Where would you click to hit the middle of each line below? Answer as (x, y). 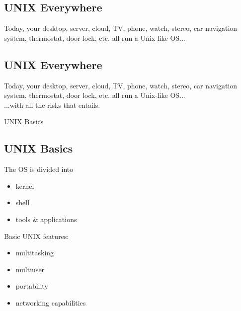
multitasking (35, 253)
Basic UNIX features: (37, 236)
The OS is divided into (39, 169)
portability (32, 286)
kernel (25, 186)
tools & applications (46, 219)
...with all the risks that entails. (52, 105)
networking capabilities (51, 302)
